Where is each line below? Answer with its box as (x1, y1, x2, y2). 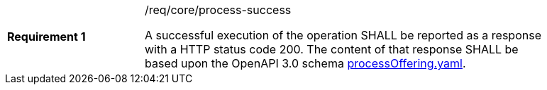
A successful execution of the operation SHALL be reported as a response (145, 28, 541, 42)
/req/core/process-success (145, 3, 292, 17)
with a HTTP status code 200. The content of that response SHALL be (145, 42, 519, 56)
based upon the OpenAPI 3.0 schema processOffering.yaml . (145, 56, 466, 70)
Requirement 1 (7, 30, 86, 44)
